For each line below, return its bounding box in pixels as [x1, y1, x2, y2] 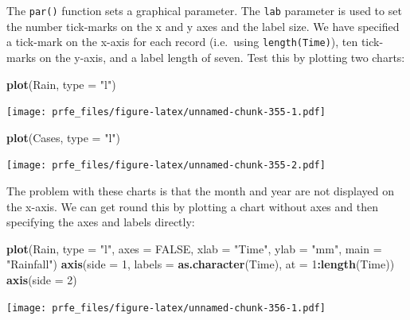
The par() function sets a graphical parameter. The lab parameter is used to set [6, 2, 402, 18]
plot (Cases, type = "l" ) [6, 129, 120, 145]
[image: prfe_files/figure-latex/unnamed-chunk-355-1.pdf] [6, 106, 326, 118]
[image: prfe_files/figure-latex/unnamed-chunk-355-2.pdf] [6, 160, 326, 172]
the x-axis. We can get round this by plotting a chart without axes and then [6, 198, 378, 214]
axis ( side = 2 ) [6, 271, 77, 287]
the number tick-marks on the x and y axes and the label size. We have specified [6, 17, 400, 34]
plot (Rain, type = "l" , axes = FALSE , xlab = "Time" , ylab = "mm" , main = [6, 240, 382, 256]
